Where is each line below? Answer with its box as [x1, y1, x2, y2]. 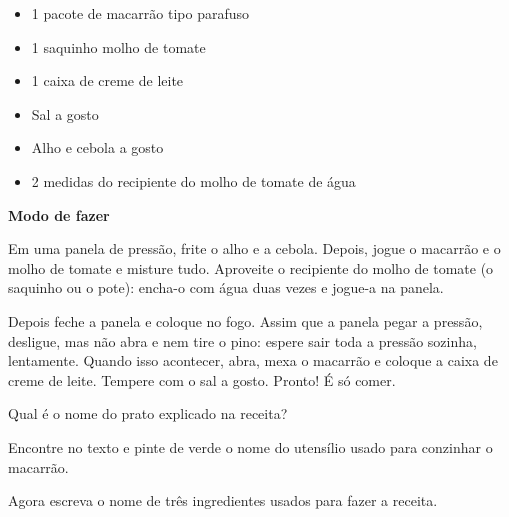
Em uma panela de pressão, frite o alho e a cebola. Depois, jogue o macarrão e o [8, 238, 501, 259]
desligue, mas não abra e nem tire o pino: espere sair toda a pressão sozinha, [8, 330, 477, 351]
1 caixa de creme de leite [31, 70, 184, 91]
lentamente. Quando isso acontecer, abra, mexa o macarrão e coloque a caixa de [8, 350, 498, 371]
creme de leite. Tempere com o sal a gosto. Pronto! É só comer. [8, 369, 396, 390]
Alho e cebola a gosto [31, 137, 164, 158]
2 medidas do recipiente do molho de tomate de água [31, 170, 356, 191]
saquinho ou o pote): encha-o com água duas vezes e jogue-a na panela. [8, 277, 444, 298]
